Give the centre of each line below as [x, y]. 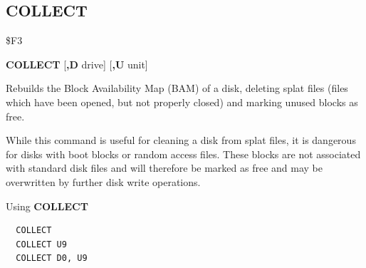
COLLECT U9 [41, 244]
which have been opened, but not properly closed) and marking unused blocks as [182, 102]
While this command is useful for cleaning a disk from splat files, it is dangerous [181, 140]
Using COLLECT [47, 206]
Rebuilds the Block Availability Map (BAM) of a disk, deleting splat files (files [177, 88]
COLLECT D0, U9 [52, 258]
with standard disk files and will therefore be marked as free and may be [164, 168]
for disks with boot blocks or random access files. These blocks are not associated [183, 154]
